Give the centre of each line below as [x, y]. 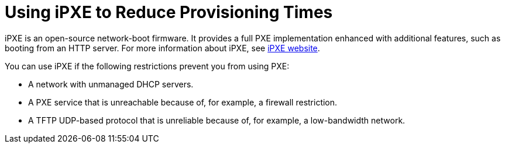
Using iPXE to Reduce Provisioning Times [169, 12]
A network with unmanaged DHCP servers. [111, 84]
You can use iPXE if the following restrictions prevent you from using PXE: [147, 66]
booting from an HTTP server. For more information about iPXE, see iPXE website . [162, 48]
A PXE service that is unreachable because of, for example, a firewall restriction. [183, 102]
